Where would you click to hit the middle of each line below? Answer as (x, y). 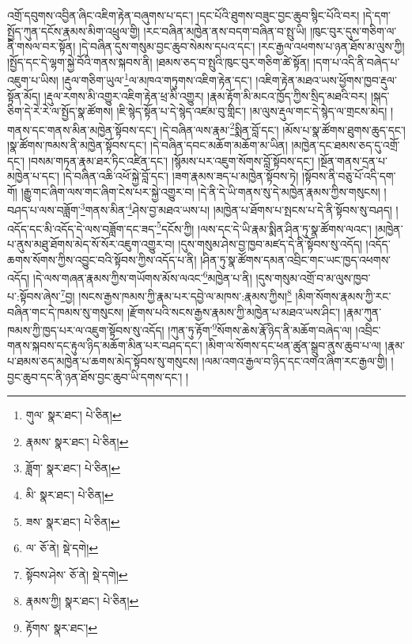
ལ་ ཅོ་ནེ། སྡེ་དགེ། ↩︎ (62, 548)
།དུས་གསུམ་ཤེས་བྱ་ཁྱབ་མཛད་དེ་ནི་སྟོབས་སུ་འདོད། (270, 243)
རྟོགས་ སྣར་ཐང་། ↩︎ (62, 627)
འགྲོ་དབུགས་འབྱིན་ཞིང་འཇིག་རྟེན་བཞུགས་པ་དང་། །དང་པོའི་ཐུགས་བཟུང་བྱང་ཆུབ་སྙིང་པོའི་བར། (183, 15)
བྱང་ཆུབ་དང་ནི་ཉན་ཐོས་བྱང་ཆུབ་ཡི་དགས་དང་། (95, 376)
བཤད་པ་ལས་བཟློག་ (44, 210)
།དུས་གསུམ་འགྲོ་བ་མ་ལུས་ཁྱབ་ (313, 277)
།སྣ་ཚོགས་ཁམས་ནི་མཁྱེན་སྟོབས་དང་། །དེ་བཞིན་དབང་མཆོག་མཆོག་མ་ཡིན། (147, 145)
